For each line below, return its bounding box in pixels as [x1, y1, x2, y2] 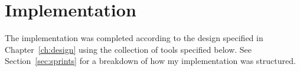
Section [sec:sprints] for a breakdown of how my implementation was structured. [5, 55, 296, 67]
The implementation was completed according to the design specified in [5, 32, 263, 44]
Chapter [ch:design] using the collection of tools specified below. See [5, 43, 252, 55]
